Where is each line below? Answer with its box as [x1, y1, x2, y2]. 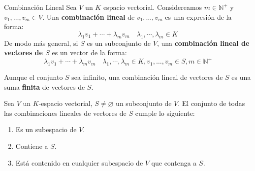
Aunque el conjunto [4, 72, 63, 82]
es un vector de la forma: [52, 47, 127, 58]
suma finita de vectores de [4, 81, 85, 92]
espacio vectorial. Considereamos [103, 2, 202, 12]
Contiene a [15, 141, 48, 151]
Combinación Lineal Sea [4, 2, 77, 12]
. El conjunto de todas [178, 98, 245, 108]
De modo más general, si [4, 37, 78, 48]
